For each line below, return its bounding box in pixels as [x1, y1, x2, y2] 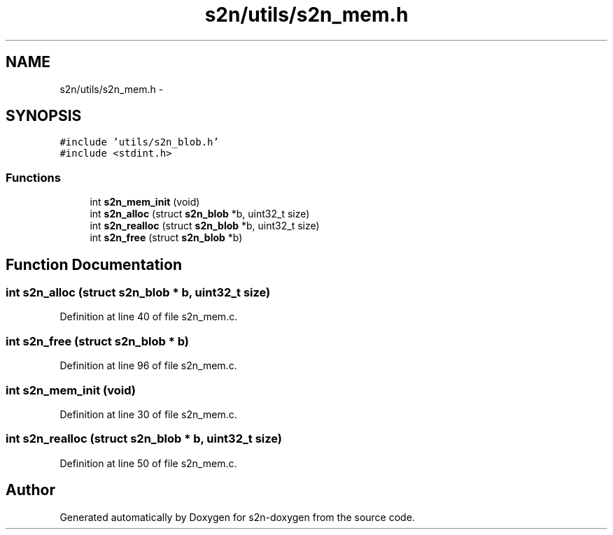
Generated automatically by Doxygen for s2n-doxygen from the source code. [59, 511, 415, 523]
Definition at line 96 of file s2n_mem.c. [59, 359, 237, 372]
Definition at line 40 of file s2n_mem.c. [59, 311, 238, 323]
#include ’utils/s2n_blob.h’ [59, 136, 219, 148]
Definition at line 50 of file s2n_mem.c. [59, 457, 237, 469]
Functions [6, 170, 61, 185]
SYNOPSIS [6, 107, 82, 125]
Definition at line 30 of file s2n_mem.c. [59, 408, 237, 420]
